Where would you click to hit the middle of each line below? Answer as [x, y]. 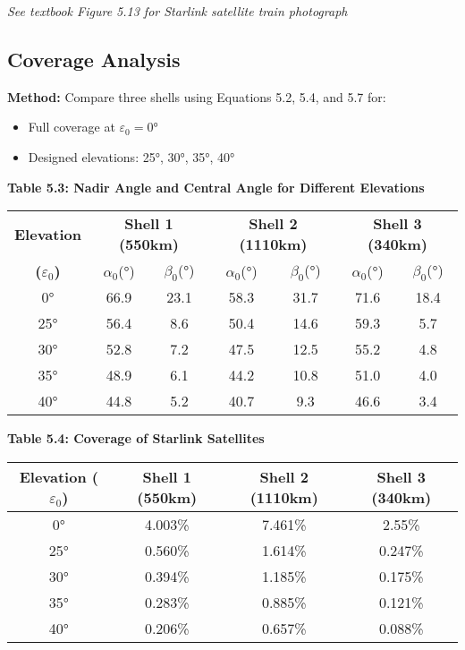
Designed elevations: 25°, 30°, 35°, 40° [131, 156]
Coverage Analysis [94, 59]
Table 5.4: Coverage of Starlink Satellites [136, 438]
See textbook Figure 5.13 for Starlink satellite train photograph [178, 11]
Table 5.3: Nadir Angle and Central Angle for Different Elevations [216, 187]
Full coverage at [72, 127]
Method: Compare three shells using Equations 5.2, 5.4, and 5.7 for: [197, 96]
